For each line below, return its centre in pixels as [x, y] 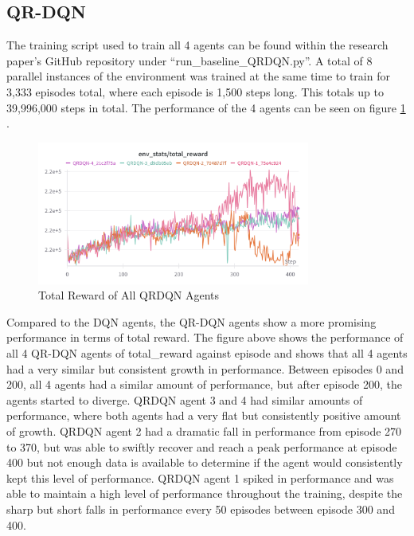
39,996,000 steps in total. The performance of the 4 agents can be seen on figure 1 [206, 107]
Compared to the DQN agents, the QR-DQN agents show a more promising [191, 321]
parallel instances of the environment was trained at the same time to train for [198, 76]
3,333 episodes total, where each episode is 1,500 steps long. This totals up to [195, 91]
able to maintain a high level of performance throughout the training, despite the [205, 493]
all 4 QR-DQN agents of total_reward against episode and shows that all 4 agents [207, 353]
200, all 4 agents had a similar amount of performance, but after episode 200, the [204, 384]
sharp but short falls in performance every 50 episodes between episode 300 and [201, 509]
